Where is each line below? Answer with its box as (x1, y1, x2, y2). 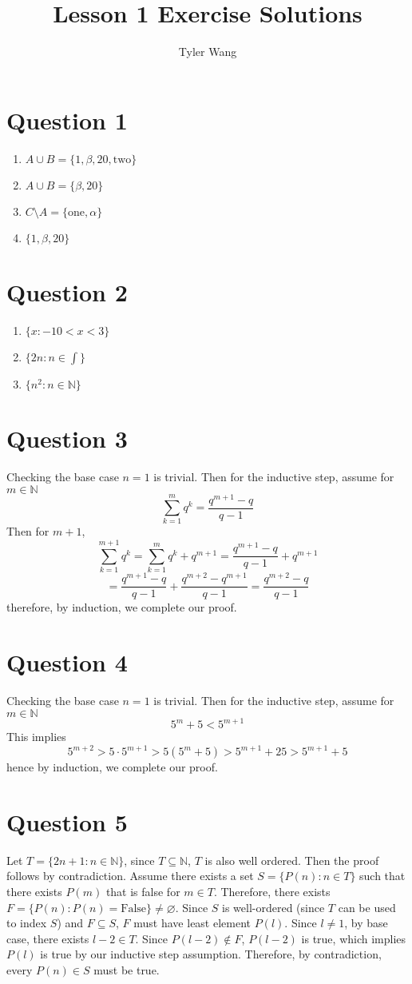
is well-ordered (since (222, 898, 325, 915)
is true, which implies (301, 930, 406, 946)
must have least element (133, 914, 252, 931)
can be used (338, 898, 396, 915)
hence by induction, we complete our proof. (6, 759, 218, 775)
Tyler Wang (178, 43, 237, 60)
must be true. (93, 962, 160, 978)
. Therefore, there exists (213, 883, 331, 900)
